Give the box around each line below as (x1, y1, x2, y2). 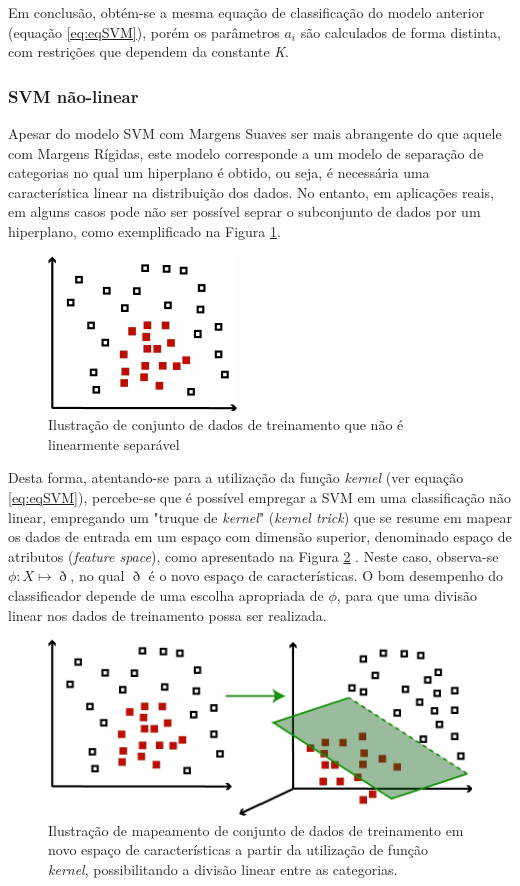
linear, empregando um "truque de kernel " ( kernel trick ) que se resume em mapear (8, 506, 512, 527)
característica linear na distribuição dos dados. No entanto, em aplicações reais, (8, 181, 494, 202)
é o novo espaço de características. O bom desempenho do (148, 565, 504, 586)
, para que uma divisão (336, 584, 477, 605)
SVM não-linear (8, 83, 139, 108)
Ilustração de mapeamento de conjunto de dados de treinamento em (48, 819, 464, 840)
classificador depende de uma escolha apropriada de (8, 584, 324, 605)
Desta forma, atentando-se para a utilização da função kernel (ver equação (8, 467, 464, 488)
